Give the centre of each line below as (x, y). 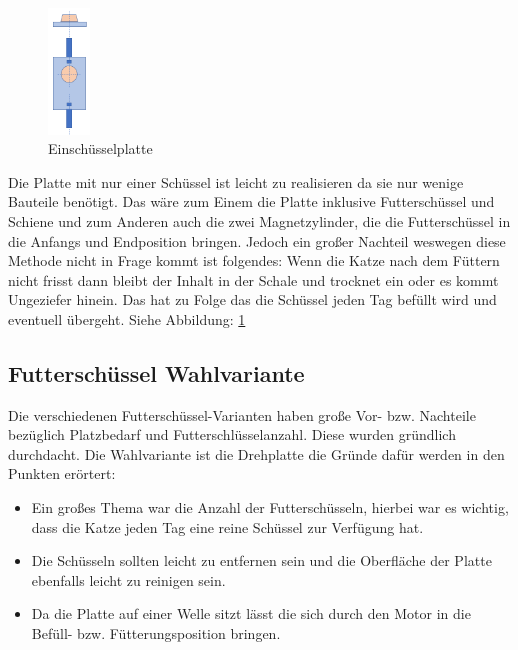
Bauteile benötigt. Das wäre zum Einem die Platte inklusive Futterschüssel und (251, 201)
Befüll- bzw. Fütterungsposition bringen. (156, 633)
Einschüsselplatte (100, 148)
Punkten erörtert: (62, 473)
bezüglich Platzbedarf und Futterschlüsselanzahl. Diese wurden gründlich (232, 434)
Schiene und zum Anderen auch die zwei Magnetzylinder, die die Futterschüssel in (259, 220)
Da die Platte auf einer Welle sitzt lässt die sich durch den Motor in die (251, 613)
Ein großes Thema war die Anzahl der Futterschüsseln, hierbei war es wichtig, (270, 507)
